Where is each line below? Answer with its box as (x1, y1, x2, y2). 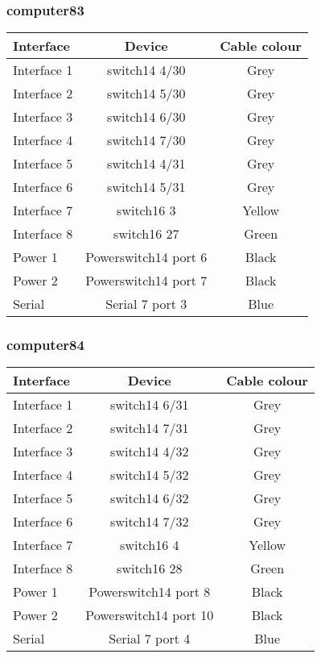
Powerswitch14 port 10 (85, 606, 214, 625)
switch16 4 (120, 535, 179, 555)
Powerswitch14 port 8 (88, 582, 211, 602)
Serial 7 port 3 (105, 294, 187, 314)
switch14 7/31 (110, 419, 189, 438)
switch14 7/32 (110, 512, 189, 531)
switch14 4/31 (107, 154, 186, 173)
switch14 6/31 (110, 395, 189, 414)
